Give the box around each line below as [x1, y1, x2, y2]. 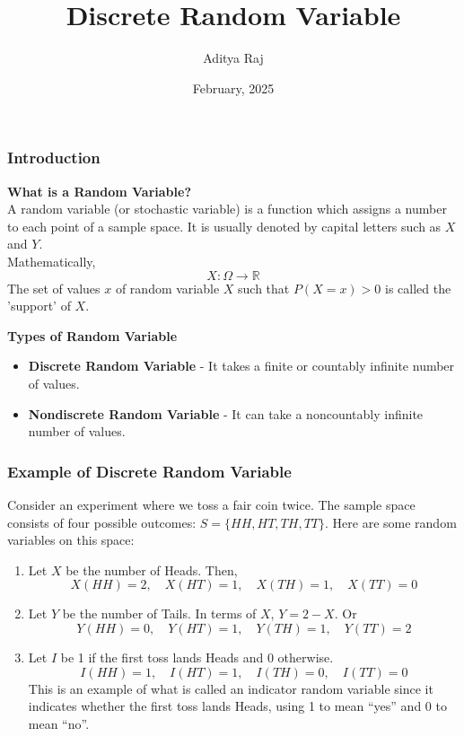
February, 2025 [192, 78, 275, 97]
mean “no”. [28, 714, 90, 732]
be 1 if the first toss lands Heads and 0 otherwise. [60, 647, 334, 666]
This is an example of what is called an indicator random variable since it [28, 679, 433, 697]
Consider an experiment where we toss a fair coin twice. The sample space [7, 495, 416, 513]
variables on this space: [7, 530, 135, 549]
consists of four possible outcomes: [7, 513, 197, 531]
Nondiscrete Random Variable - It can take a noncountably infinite [28, 404, 424, 423]
